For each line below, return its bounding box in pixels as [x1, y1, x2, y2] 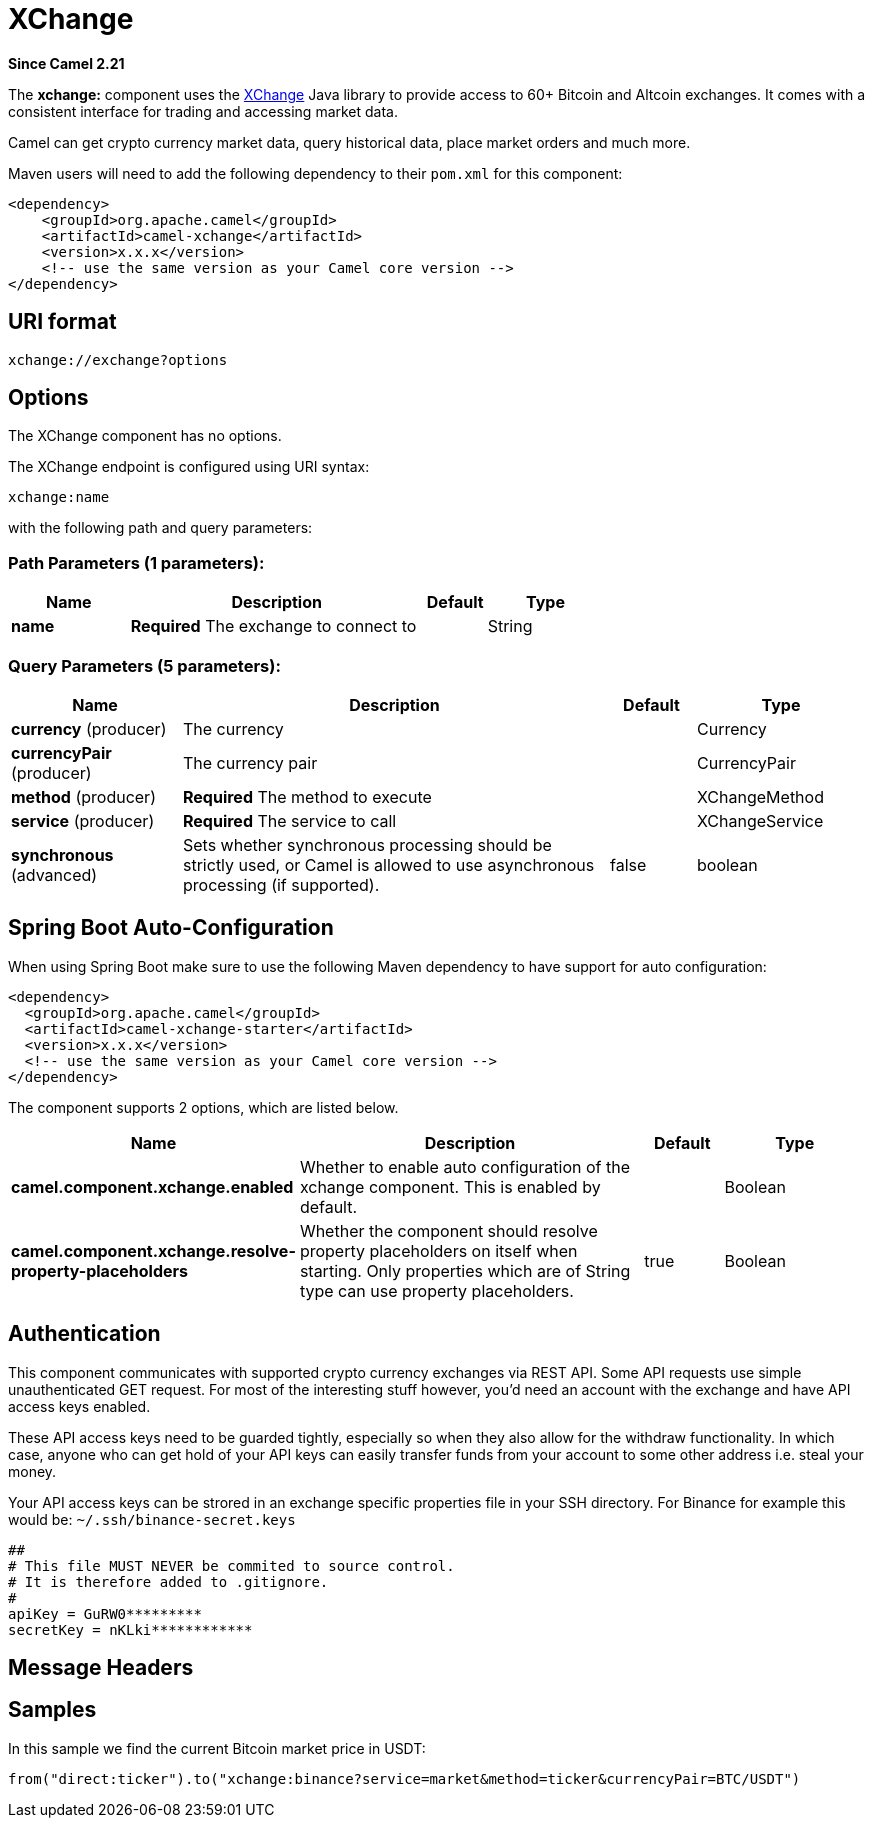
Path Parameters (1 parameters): [8, 552, 265, 573]
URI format [8, 309, 117, 335]
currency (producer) [11, 718, 167, 739]
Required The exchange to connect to [130, 616, 417, 637]
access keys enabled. [8, 1397, 151, 1415]
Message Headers [8, 1655, 194, 1681]
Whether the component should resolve [299, 1220, 598, 1241]
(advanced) [11, 864, 98, 885]
